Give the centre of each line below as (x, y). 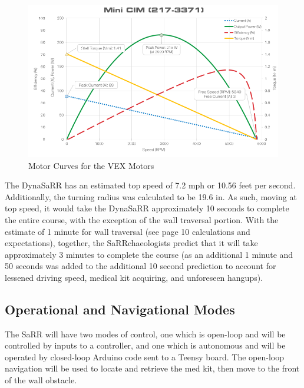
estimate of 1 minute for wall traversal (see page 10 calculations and (128, 231)
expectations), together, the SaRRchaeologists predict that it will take (131, 243)
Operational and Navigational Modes (120, 309)
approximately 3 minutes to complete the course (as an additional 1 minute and (149, 254)
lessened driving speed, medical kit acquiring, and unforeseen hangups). (134, 277)
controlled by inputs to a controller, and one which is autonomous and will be (145, 345)
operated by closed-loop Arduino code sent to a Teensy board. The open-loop (145, 357)
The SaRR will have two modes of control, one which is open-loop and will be (145, 334)
